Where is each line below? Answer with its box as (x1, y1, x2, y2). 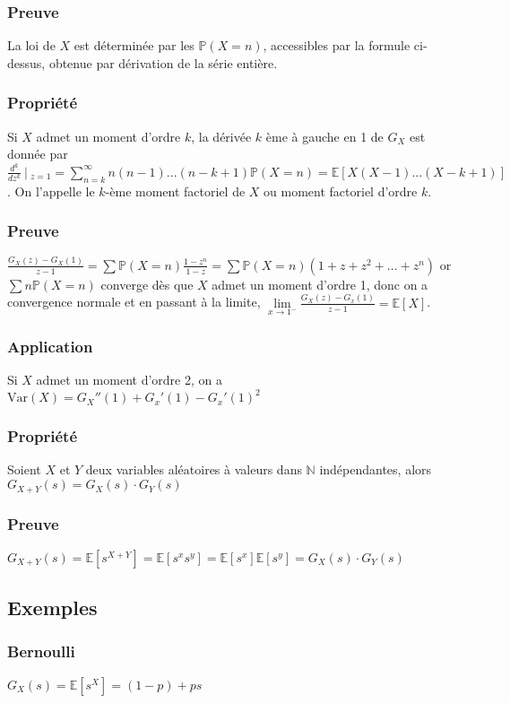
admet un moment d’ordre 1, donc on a (212, 274, 428, 293)
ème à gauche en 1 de (265, 126, 384, 145)
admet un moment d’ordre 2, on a (36, 370, 222, 389)
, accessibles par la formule (263, 36, 411, 55)
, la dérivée (191, 126, 252, 145)
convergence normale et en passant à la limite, (7, 292, 261, 311)
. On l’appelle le (7, 181, 95, 200)
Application (7, 334, 93, 357)
